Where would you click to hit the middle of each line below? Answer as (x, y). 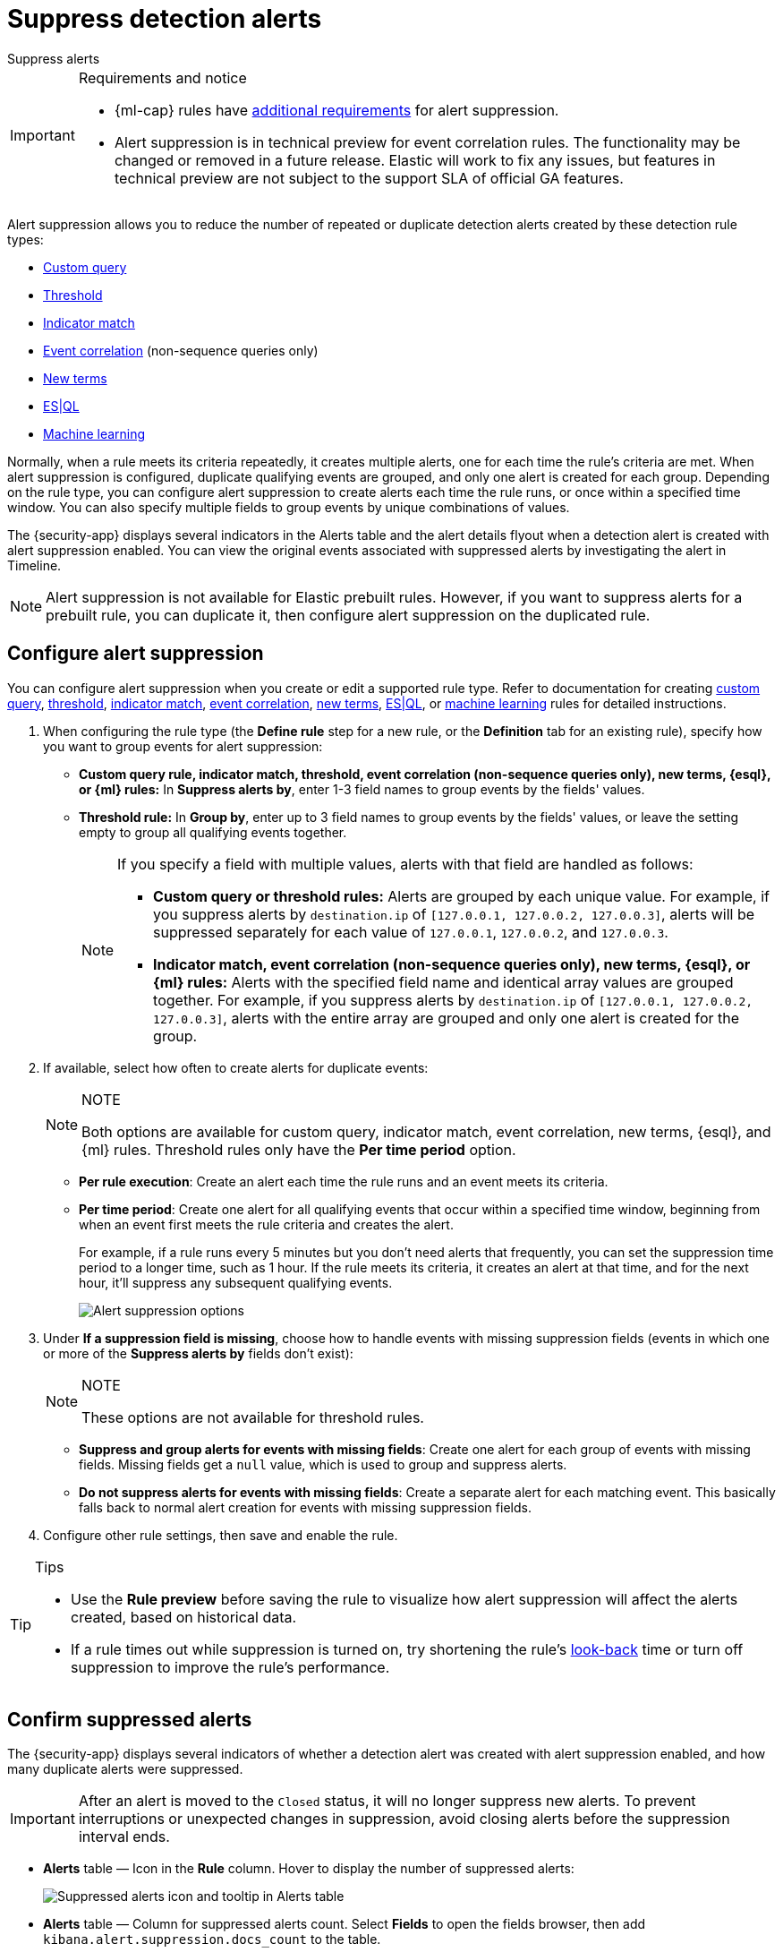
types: (26, 239)
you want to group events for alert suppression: (183, 746)
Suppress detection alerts (165, 19)
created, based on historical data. (184, 1617)
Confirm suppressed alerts (130, 1720)
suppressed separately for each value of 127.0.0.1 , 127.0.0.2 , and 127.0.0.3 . (411, 932)
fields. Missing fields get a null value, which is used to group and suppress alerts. (323, 1464)
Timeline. (34, 565)
